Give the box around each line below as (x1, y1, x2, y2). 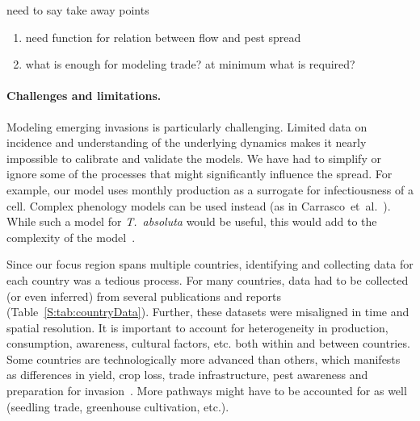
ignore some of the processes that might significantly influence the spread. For (6, 165, 393, 182)
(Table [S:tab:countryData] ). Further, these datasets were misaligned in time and (6, 303, 409, 320)
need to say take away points (6, 2, 149, 18)
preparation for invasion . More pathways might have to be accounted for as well (6, 382, 407, 399)
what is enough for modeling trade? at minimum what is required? (25, 56, 355, 73)
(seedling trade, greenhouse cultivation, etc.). (6, 398, 229, 415)
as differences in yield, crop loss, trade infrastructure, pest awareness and (6, 366, 368, 383)
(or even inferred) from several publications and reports (6, 287, 282, 304)
